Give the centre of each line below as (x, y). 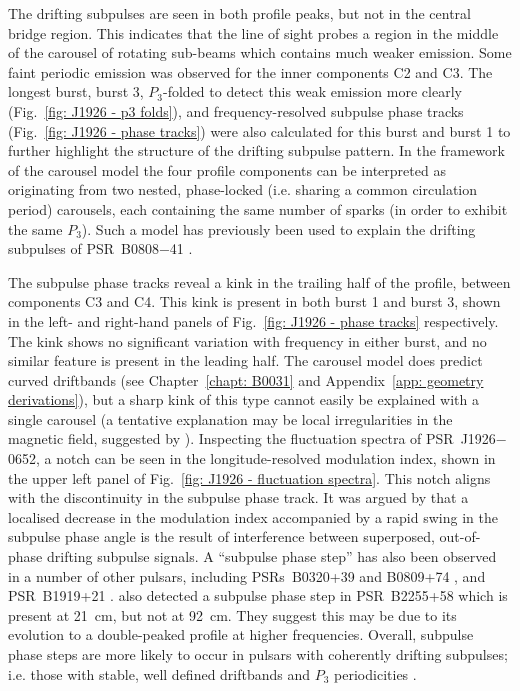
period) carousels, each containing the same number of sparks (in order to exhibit (258, 208)
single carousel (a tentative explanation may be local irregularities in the (230, 418)
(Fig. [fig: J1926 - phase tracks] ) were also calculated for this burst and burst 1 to (259, 130)
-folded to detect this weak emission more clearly (312, 91)
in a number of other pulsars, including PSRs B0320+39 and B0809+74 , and (247, 575)
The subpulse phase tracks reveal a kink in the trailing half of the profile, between (259, 281)
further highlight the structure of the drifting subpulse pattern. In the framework (256, 150)
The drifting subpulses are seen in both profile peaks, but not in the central (239, 13)
